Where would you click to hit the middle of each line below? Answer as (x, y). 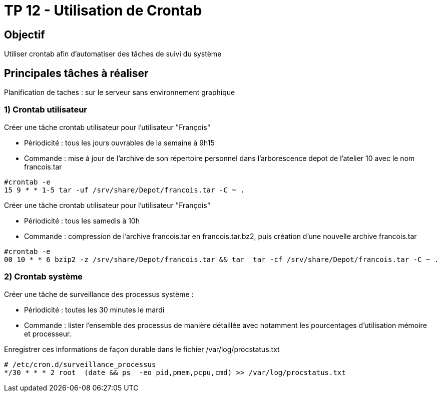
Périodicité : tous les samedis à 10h (82, 220)
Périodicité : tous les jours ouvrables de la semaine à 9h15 (119, 142)
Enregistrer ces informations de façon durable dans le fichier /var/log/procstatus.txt (142, 349)
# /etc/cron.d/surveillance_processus (80, 364)
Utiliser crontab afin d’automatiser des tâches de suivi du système (113, 54)
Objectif (25, 34)
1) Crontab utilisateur (46, 110)
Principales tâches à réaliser (76, 73)
